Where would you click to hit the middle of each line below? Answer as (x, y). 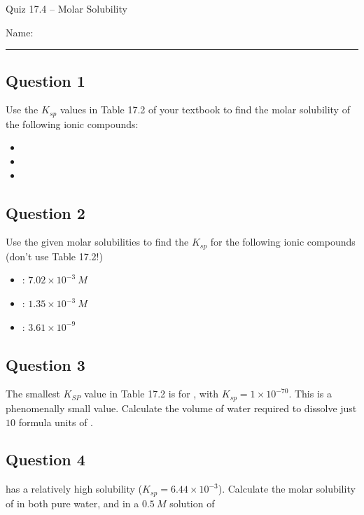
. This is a (310, 394)
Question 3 (45, 364)
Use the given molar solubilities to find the (97, 242)
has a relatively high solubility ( (74, 489)
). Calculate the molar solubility (287, 489)
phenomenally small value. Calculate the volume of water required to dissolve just (181, 408)
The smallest (33, 394)
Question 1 (45, 80)
